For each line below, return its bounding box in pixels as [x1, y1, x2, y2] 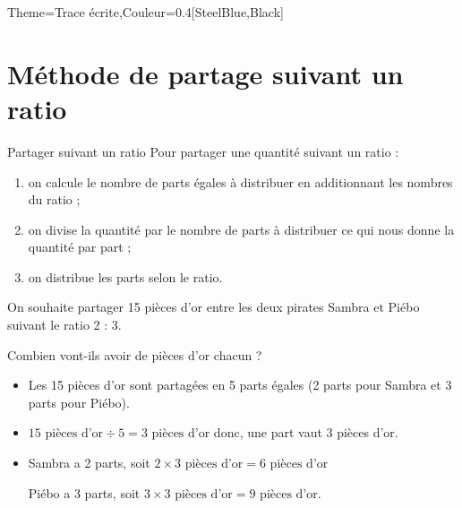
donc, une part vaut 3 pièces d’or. [213, 423, 398, 442]
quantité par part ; [28, 237, 132, 256]
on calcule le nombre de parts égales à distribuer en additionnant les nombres [28, 172, 453, 191]
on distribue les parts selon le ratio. [28, 267, 223, 286]
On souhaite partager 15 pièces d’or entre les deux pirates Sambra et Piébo [7, 297, 420, 316]
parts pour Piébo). [28, 392, 130, 411]
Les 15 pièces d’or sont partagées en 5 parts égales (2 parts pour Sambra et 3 [28, 375, 452, 394]
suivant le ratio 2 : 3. [7, 315, 122, 334]
